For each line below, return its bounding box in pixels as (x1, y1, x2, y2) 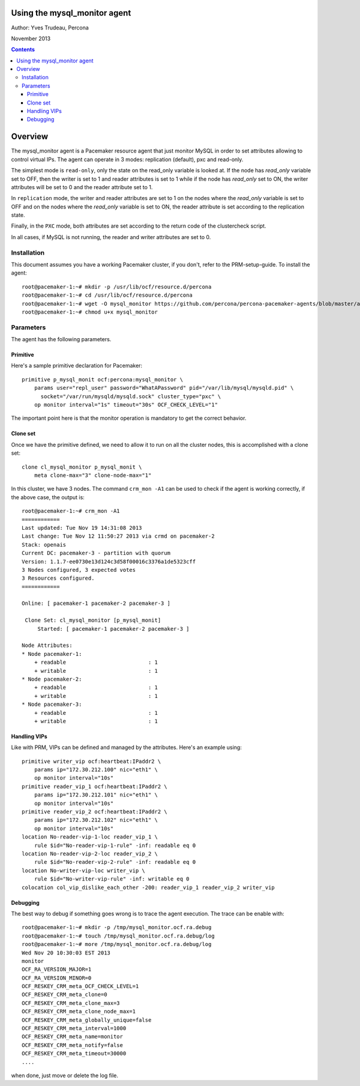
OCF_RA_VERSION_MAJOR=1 (22, 966, 92, 973)
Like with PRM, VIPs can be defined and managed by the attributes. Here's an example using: (11, 744, 242, 751)
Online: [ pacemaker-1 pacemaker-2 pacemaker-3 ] (22, 600, 171, 607)
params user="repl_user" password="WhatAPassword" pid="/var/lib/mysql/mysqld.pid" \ (34, 384, 294, 392)
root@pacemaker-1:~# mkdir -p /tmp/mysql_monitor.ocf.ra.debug (22, 924, 212, 931)
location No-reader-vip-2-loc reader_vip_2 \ (22, 851, 158, 857)
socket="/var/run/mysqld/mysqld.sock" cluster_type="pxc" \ (40, 393, 221, 399)
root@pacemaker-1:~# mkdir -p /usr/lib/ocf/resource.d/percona (22, 283, 212, 290)
